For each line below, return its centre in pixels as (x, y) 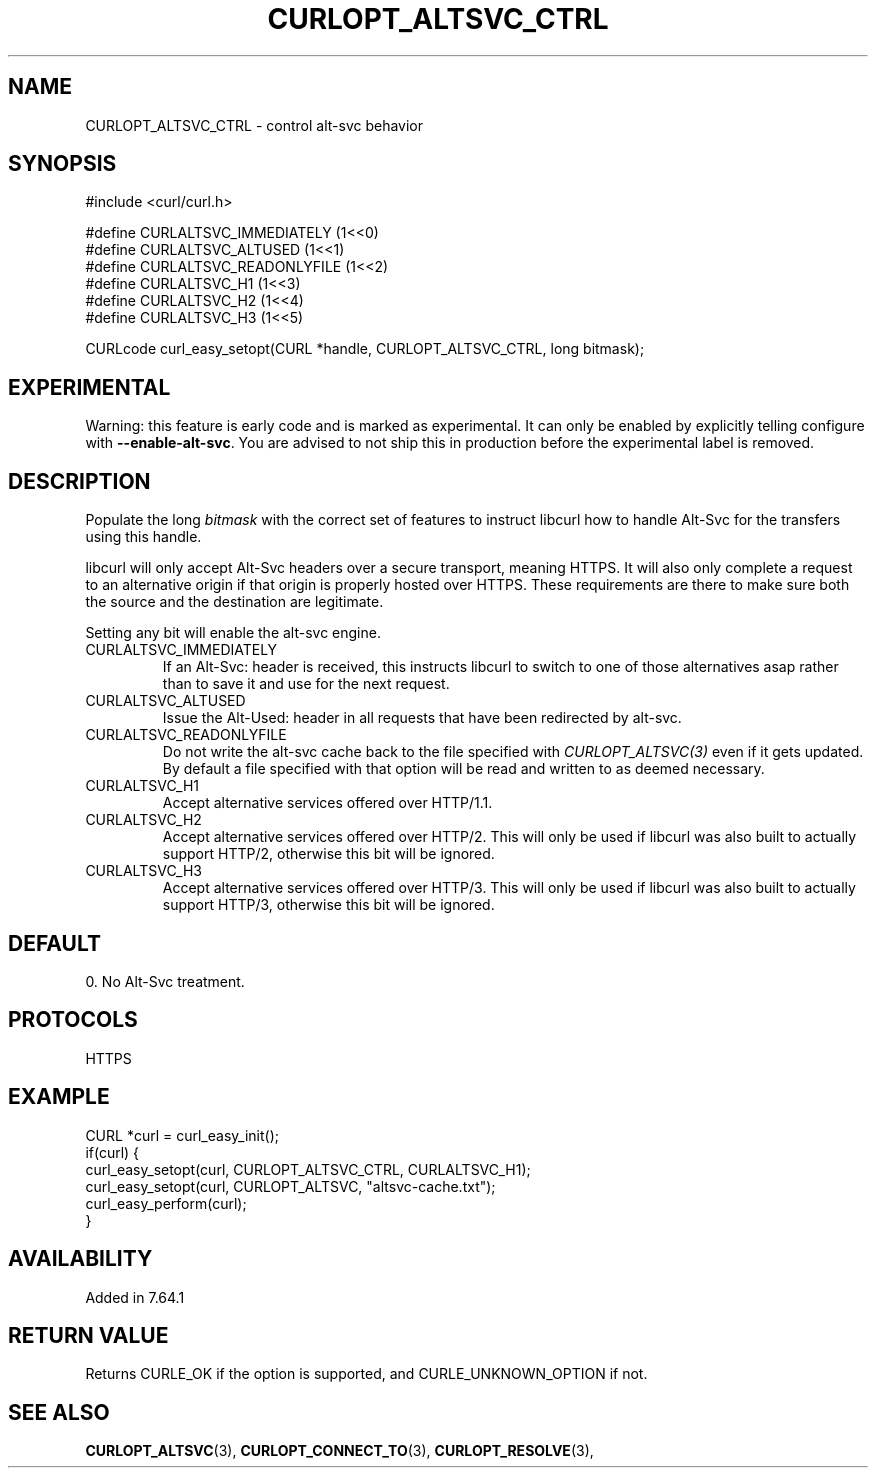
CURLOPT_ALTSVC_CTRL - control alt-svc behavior (254, 125)
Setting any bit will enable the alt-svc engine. (233, 633)
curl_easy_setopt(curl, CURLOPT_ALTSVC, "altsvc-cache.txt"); (290, 1186)
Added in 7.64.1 (135, 1297)
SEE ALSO (59, 1412)
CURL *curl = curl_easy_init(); (182, 1135)
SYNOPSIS (62, 164)
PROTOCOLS (73, 1020)
